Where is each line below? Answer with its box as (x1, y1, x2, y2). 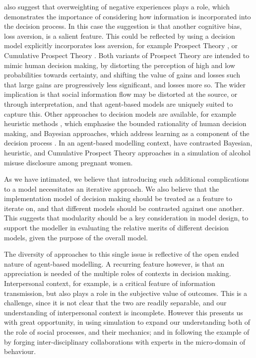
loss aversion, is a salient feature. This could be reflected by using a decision (4, 30, 235, 41)
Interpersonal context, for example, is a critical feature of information (4, 278, 215, 288)
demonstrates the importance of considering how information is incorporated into (4, 11, 251, 21)
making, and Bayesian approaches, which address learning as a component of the (4, 128, 250, 138)
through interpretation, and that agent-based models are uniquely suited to (4, 98, 233, 109)
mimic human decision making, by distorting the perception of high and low (4, 60, 235, 70)
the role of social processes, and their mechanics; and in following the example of (4, 327, 250, 337)
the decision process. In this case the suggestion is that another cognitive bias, (4, 21, 242, 31)
